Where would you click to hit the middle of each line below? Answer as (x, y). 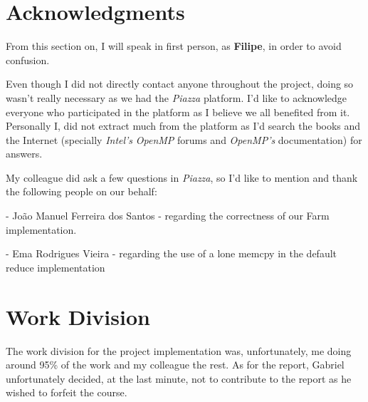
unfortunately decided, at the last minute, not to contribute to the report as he (179, 378)
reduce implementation (56, 267)
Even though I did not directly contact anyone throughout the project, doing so (180, 84)
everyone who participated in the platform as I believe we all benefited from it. (178, 112)
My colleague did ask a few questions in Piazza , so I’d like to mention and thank (182, 177)
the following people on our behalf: (82, 191)
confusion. (28, 60)
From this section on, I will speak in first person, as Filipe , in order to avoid (174, 46)
